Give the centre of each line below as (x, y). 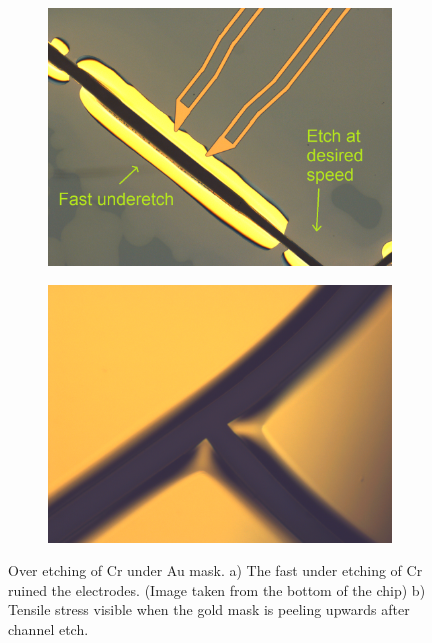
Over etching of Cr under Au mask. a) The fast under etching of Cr (215, 570)
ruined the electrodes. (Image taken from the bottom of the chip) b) (217, 589)
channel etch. (48, 628)
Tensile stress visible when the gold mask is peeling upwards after (209, 609)
